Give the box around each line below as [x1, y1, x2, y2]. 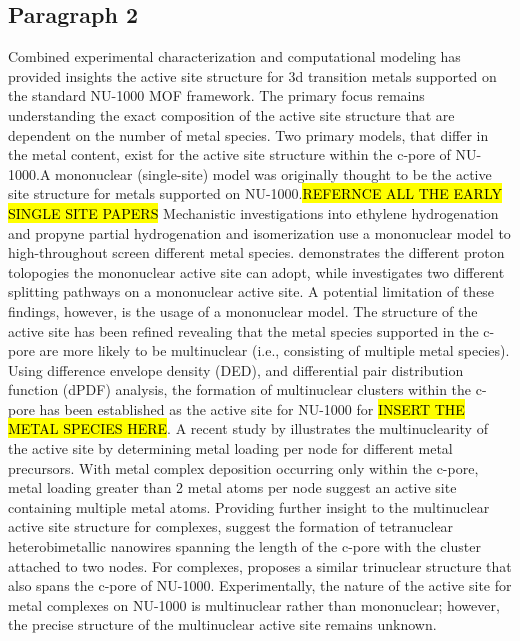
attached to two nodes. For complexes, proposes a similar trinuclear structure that [8, 555, 512, 576]
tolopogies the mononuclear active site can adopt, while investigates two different [8, 261, 505, 282]
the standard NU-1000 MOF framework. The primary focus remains [8, 85, 425, 106]
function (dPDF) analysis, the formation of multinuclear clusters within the [8, 379, 472, 400]
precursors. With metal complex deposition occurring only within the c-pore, [8, 457, 479, 478]
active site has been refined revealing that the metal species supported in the [8, 320, 479, 341]
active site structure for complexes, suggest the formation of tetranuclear [8, 516, 454, 537]
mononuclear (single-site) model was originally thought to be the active [55, 163, 492, 184]
